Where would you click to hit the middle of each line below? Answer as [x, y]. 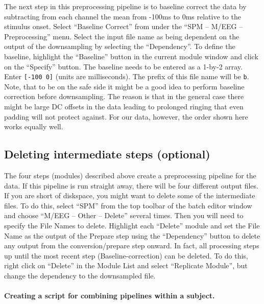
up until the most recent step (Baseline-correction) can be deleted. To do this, [126, 255]
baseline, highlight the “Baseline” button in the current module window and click [131, 56]
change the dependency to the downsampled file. [80, 275]
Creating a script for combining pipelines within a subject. [110, 296]
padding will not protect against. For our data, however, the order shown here [126, 116]
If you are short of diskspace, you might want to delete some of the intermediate [130, 195]
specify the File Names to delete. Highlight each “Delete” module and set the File [132, 225]
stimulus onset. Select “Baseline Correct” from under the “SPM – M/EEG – [124, 26]
